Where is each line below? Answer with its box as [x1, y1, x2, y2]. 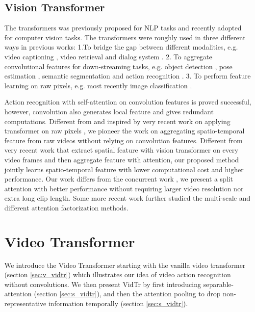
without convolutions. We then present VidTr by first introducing [4, 279, 202, 289]
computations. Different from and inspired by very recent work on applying [4, 116, 230, 126]
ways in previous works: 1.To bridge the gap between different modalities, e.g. [4, 42, 238, 52]
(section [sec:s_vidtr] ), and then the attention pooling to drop [34, 288, 221, 299]
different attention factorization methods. [4, 202, 128, 212]
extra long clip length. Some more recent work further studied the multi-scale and [4, 193, 251, 203]
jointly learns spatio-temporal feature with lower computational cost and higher [4, 164, 244, 174]
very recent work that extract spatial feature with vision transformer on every [4, 145, 238, 155]
